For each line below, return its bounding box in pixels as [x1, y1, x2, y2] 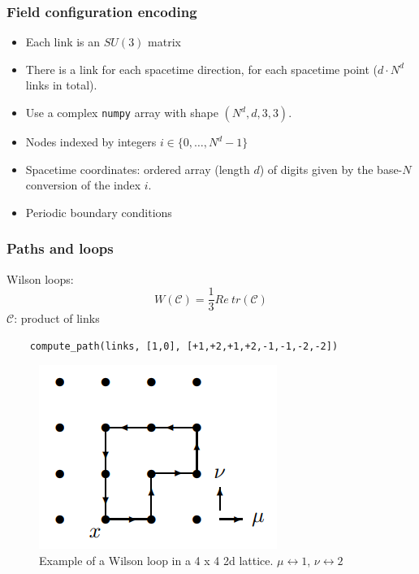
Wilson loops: [6, 270, 74, 287]
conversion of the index [25, 176, 141, 194]
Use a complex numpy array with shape [25, 104, 218, 120]
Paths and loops [6, 238, 114, 259]
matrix [148, 33, 181, 50]
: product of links [14, 310, 100, 327]
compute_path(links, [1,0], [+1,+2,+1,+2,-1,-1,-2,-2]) [29, 340, 339, 352]
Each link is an [25, 33, 101, 50]
